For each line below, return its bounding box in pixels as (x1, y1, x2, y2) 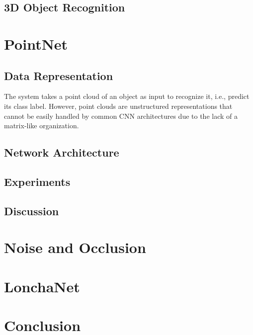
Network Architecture (4, 145, 119, 160)
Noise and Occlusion (4, 237, 146, 257)
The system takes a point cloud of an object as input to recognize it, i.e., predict (4, 91, 250, 101)
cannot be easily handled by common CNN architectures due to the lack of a (4, 110, 238, 121)
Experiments (4, 173, 71, 189)
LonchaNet (4, 276, 80, 296)
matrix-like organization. (4, 120, 79, 131)
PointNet (4, 33, 68, 54)
